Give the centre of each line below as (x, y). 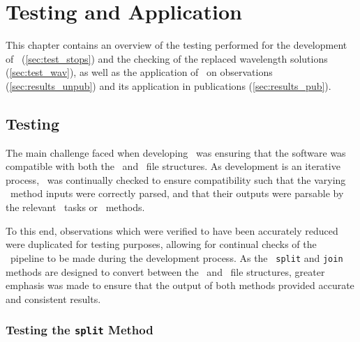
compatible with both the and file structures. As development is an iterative (173, 166)
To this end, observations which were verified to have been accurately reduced (172, 230)
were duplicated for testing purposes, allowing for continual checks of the (161, 244)
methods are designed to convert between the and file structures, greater (165, 271)
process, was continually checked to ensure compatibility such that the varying (176, 179)
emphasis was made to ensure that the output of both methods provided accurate (180, 285)
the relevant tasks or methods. (75, 207)
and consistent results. (53, 298)
